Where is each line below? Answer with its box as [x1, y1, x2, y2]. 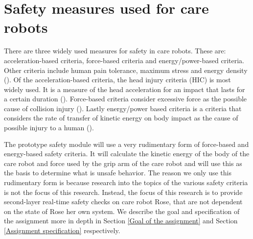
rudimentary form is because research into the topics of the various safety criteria [4, 177, 248, 188]
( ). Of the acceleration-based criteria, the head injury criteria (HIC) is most [4, 74, 231, 85]
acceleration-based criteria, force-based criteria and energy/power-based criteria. [4, 55, 244, 65]
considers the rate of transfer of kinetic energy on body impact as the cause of [4, 113, 238, 123]
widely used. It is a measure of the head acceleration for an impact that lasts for [4, 84, 245, 94]
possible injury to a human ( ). [4, 122, 94, 133]
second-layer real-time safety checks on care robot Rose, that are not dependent [4, 196, 243, 207]
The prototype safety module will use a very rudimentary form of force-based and [4, 139, 249, 149]
